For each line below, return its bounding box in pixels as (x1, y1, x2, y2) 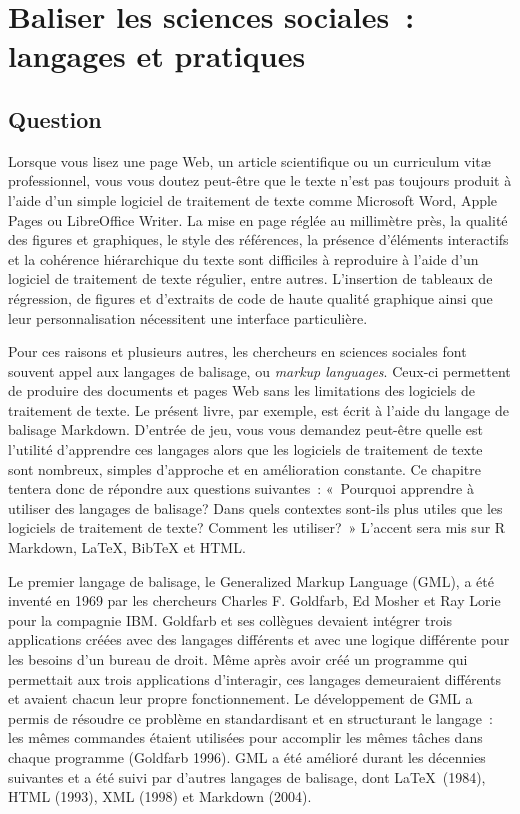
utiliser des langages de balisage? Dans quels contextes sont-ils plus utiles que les (8, 497, 503, 518)
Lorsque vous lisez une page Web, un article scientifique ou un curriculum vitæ (8, 150, 491, 171)
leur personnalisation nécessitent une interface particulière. (8, 307, 368, 328)
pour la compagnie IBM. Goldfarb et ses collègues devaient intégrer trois (8, 609, 453, 630)
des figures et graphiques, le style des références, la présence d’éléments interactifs (8, 229, 509, 250)
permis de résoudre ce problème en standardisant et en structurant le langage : (8, 707, 493, 728)
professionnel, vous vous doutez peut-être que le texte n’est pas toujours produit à (8, 170, 512, 191)
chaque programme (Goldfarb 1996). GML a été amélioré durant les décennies (8, 746, 486, 767)
